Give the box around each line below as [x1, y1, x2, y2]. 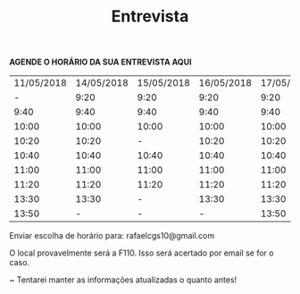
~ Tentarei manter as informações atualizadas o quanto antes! [9, 274, 237, 285]
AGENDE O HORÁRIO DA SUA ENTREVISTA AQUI [9, 56, 192, 68]
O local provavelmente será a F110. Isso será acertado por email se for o [9, 248, 274, 258]
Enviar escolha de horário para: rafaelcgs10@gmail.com [9, 231, 215, 241]
